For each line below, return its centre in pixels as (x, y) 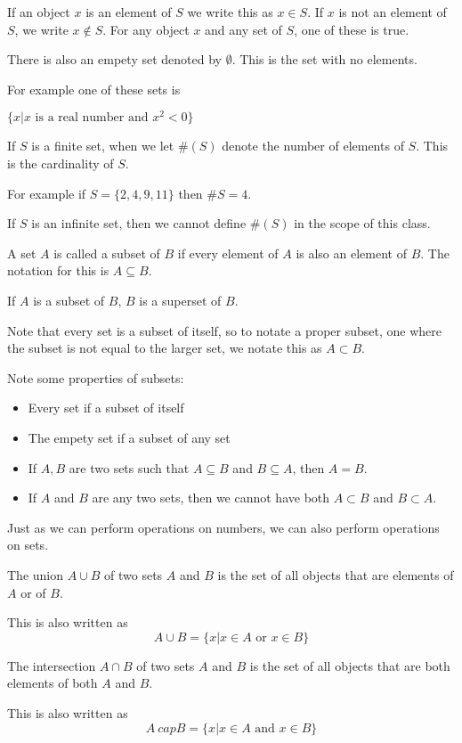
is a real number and (92, 118)
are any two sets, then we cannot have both (211, 498)
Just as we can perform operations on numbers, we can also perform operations (223, 527)
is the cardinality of (61, 163)
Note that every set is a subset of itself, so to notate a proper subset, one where (224, 330)
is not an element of (393, 12)
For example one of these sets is (94, 89)
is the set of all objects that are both (350, 665)
